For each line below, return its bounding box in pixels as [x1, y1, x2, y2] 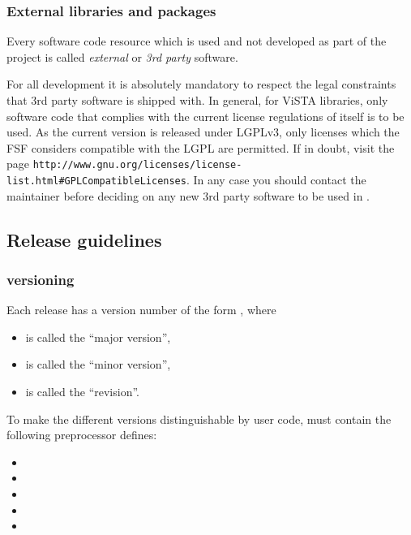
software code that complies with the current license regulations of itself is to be [6, 107, 405, 124]
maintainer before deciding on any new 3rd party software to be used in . [6, 187, 370, 204]
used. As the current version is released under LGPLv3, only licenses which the [6, 123, 400, 140]
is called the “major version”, [25, 328, 171, 345]
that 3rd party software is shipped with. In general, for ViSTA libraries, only [6, 92, 388, 108]
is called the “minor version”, [25, 356, 171, 373]
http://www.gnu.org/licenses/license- [32, 159, 242, 171]
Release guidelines [6, 227, 162, 252]
